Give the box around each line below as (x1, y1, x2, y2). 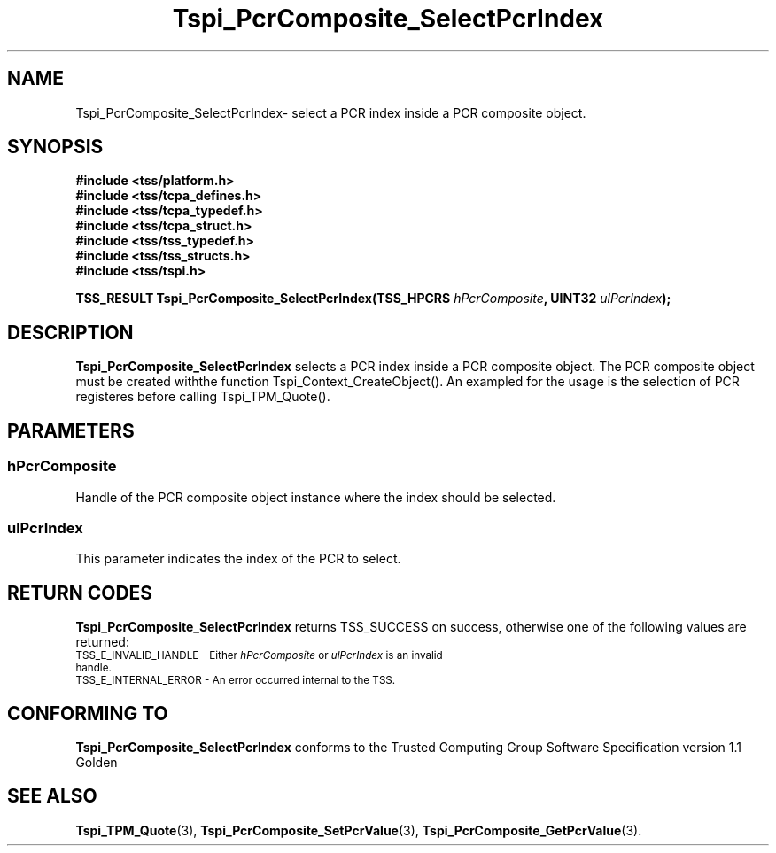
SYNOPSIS (7, 136, 104, 159)
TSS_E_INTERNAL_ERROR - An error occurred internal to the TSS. (75, 674, 396, 687)
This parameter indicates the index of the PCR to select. (75, 551, 401, 567)
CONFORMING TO (7, 702, 168, 725)
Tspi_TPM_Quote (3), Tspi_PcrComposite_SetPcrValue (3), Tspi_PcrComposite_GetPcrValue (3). (75, 822, 642, 838)
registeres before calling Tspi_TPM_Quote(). (75, 389, 330, 405)
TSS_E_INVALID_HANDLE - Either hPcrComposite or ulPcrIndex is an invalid (75, 649, 443, 663)
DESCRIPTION (7, 321, 134, 344)
